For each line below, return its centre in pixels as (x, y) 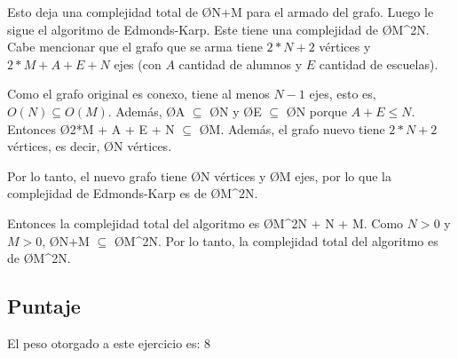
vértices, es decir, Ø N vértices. (90, 146)
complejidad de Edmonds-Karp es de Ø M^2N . (133, 193)
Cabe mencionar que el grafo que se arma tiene (135, 47)
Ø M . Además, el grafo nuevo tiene (292, 128)
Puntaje (44, 306)
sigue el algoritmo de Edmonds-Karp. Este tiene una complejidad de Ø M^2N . (218, 29)
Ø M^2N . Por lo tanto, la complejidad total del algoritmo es (276, 240)
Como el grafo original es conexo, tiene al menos (138, 94)
